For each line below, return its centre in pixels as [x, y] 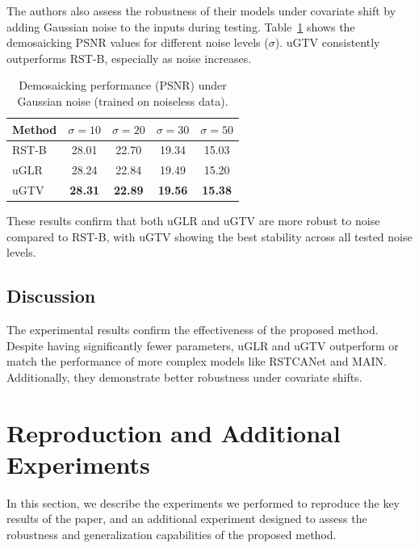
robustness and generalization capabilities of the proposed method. [172, 535]
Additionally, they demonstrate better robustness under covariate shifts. [184, 376]
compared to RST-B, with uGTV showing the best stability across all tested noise [209, 236]
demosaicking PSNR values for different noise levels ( [138, 42]
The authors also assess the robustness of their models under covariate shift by [201, 10]
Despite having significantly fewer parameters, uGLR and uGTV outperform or [203, 345]
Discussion [51, 296]
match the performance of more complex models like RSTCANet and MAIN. [197, 361]
